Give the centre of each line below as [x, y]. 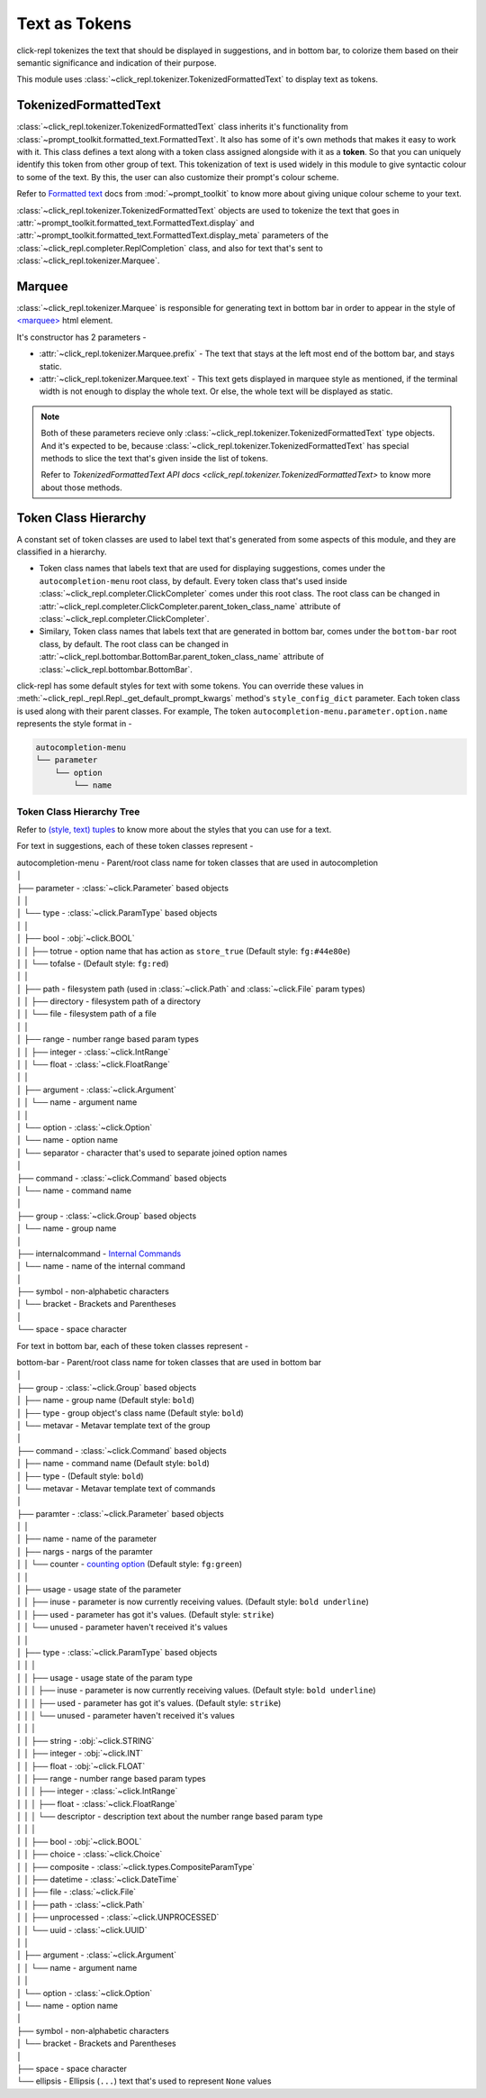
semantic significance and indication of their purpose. [117, 62]
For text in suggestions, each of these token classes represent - [135, 846]
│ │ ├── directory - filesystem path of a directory [109, 1001]
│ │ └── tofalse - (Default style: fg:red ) [93, 963]
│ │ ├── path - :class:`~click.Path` [81, 1904]
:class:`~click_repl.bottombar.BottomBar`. [116, 669]
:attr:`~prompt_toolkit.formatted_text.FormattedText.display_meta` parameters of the [172, 235]
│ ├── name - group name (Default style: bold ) [106, 1400]
